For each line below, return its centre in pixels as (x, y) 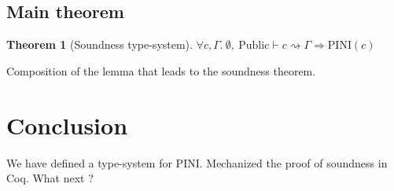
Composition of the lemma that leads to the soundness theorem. (161, 70)
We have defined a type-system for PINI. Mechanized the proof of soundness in (197, 162)
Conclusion (67, 125)
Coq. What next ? (50, 178)
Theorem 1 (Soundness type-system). (99, 44)
